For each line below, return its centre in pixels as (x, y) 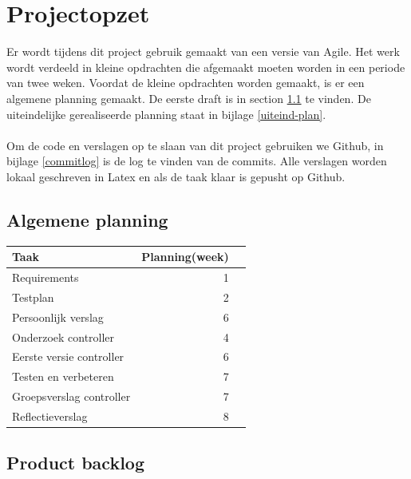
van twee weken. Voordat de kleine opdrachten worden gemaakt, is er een (186, 83)
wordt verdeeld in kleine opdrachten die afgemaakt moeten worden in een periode (206, 67)
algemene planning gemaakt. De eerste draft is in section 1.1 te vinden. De (189, 98)
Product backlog (76, 463)
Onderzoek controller (63, 336)
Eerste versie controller (68, 356)
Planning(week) (185, 257)
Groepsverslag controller (71, 396)
